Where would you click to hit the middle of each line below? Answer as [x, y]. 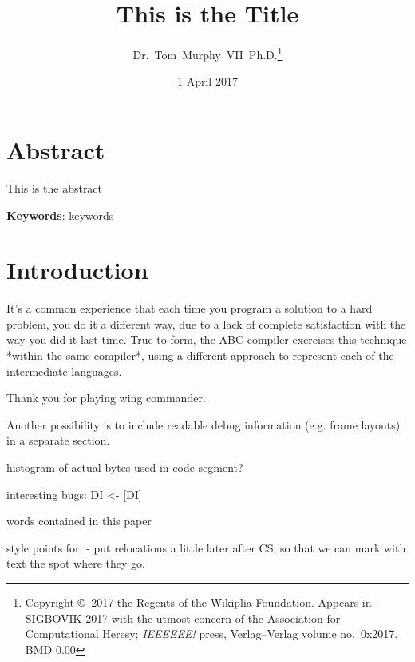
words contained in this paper [79, 521]
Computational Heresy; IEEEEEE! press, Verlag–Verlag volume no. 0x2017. [211, 634]
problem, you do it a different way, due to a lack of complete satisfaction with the [206, 323]
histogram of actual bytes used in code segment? [125, 467]
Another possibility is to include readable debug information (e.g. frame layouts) [204, 424]
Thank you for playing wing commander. [106, 398]
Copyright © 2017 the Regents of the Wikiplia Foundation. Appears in [198, 602]
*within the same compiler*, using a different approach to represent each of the [200, 355]
